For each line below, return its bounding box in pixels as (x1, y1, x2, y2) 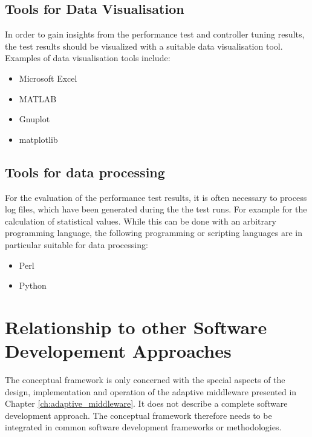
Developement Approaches (5, 338, 232, 363)
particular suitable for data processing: (5, 238, 148, 251)
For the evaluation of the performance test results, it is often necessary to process (5, 191, 307, 203)
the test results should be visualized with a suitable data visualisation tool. (5, 39, 283, 52)
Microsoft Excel (19, 71, 77, 84)
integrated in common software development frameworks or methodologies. (5, 421, 282, 433)
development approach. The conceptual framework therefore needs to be (5, 409, 272, 421)
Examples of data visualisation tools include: (5, 51, 171, 64)
